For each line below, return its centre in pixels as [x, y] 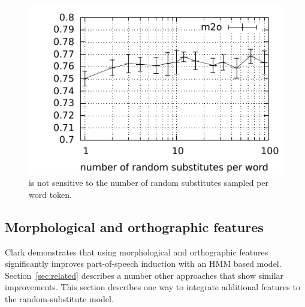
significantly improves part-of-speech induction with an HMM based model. [143, 264]
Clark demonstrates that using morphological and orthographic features [137, 252]
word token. [50, 194]
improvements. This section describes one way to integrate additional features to [152, 287]
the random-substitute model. [59, 299]
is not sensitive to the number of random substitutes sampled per [149, 183]
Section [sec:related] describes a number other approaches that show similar [144, 275]
